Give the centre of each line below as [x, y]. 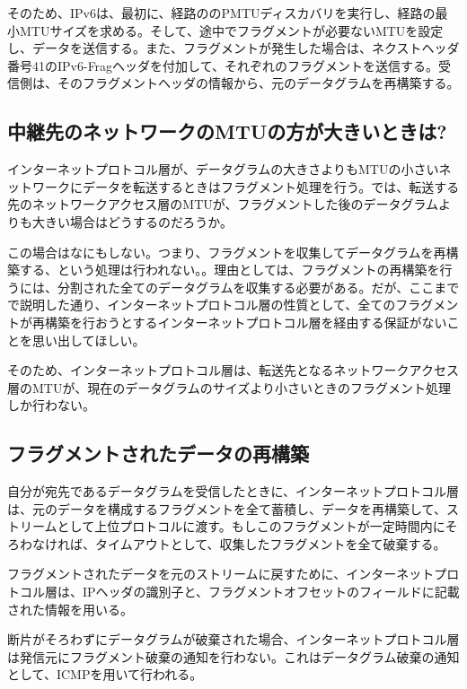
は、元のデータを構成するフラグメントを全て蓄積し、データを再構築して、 [227, 508]
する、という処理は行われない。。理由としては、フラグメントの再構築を [229, 270]
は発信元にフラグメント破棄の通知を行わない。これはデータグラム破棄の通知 [233, 656]
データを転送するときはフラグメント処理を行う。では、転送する [271, 186]
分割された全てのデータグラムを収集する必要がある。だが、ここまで [258, 287]
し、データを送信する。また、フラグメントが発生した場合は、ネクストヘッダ [233, 48]
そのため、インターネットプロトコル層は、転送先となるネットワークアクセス [233, 370]
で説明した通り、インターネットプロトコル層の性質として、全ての [202, 305]
